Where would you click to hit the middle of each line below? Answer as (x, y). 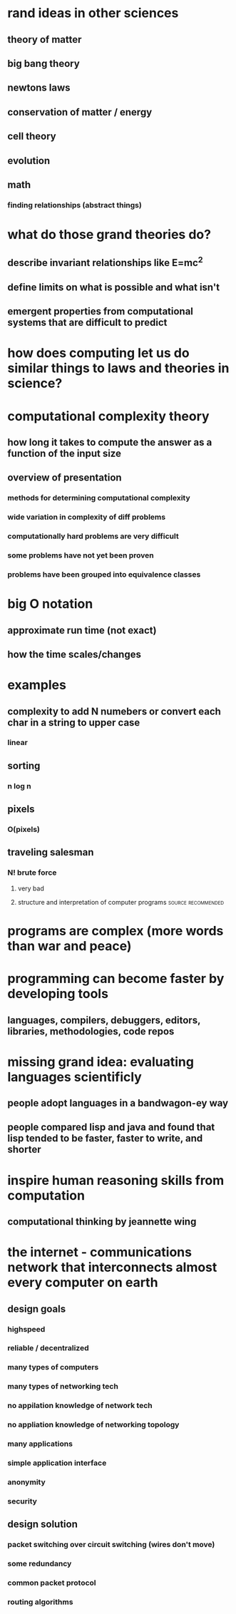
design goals (37, 1309)
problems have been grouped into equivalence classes (104, 574)
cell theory (32, 137)
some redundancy (40, 1564)
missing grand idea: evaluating (101, 1062)
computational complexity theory (108, 416)
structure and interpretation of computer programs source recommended (121, 902)
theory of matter (45, 40)
